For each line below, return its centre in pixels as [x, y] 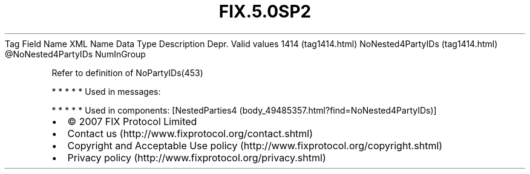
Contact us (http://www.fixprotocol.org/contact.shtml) [190, 133]
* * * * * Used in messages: [106, 91]
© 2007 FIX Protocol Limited [132, 121]
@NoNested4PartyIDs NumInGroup [75, 54]
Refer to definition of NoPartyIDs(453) [127, 72]
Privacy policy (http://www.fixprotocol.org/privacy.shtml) [197, 157]
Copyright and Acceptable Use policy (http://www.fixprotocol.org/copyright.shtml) [255, 145]
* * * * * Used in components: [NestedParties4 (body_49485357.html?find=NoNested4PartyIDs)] [244, 110]
